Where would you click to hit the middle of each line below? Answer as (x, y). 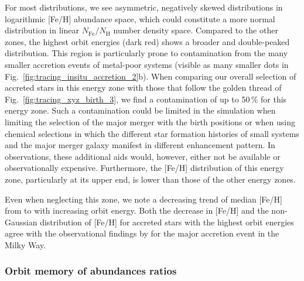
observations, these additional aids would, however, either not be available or (143, 156)
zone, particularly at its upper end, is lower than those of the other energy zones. (150, 179)
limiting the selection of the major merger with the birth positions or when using (150, 121)
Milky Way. (25, 244)
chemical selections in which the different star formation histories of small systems (152, 133)
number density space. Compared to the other (196, 30)
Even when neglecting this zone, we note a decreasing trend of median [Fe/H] (144, 199)
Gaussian (21, 222)
